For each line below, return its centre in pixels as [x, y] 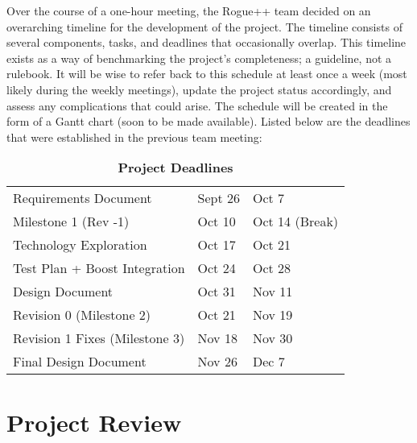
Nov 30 [273, 338]
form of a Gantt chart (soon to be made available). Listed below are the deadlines [208, 121]
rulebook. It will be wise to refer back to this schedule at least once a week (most [207, 74]
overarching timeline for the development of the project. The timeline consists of [204, 26]
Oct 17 [217, 245]
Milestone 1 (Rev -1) [71, 221]
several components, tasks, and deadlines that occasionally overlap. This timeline [206, 42]
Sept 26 [219, 198]
